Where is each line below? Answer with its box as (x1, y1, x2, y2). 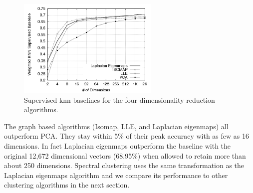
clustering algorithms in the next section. (4, 180, 130, 190)
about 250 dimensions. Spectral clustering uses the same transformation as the (4, 160, 245, 171)
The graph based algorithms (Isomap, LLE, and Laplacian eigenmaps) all (4, 121, 229, 131)
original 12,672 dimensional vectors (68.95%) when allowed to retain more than (4, 150, 246, 161)
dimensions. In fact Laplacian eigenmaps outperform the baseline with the (4, 141, 231, 151)
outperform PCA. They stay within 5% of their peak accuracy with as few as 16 (4, 131, 249, 141)
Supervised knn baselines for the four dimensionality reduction (24, 94, 215, 105)
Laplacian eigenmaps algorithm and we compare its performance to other (4, 170, 228, 180)
